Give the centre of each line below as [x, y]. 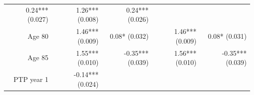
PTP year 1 [31, 79]
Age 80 [38, 36]
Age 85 [38, 57]
